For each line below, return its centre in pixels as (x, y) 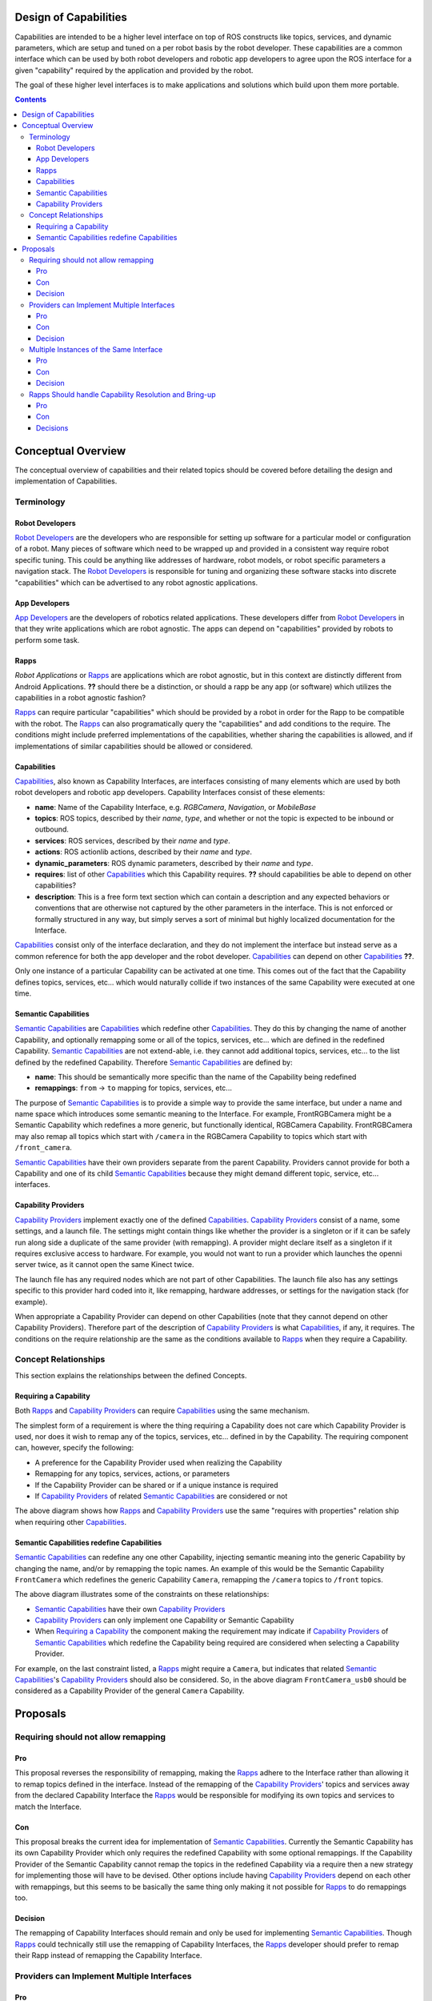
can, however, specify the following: (74, 1448)
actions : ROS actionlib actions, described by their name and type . (143, 852)
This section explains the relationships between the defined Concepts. (131, 1375)
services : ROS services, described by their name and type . (133, 840)
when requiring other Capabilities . (71, 1522)
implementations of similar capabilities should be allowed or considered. (134, 746)
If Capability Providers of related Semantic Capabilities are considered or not (161, 1496)
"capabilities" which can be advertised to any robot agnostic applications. (136, 582)
